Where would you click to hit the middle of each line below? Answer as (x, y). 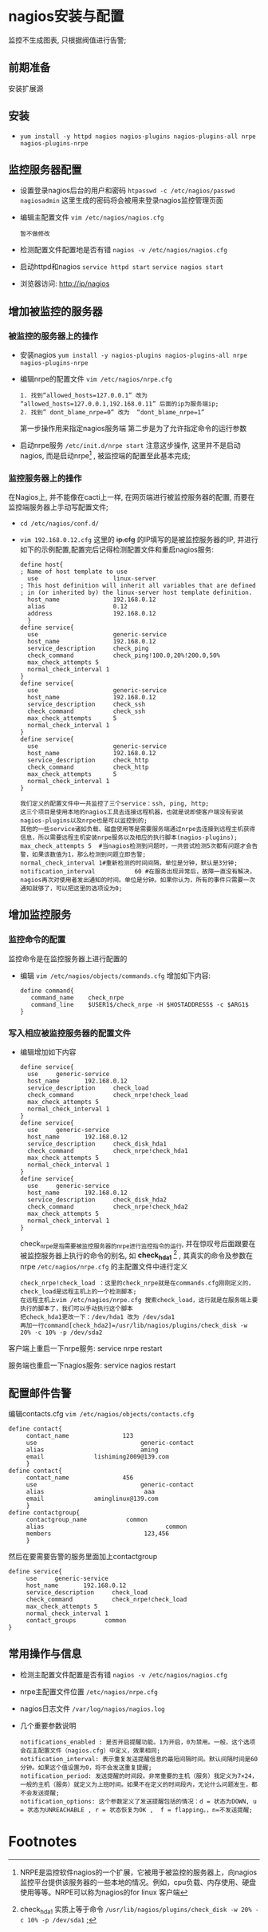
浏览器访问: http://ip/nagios (65, 283)
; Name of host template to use (73, 572)
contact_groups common (76, 1621)
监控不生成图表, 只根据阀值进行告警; (67, 40)
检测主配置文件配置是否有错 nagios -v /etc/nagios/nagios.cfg (123, 1674)
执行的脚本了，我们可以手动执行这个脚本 (76, 1309)
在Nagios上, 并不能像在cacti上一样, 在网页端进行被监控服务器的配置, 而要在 (132, 497)
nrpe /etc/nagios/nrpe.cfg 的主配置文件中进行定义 (104, 1267)
